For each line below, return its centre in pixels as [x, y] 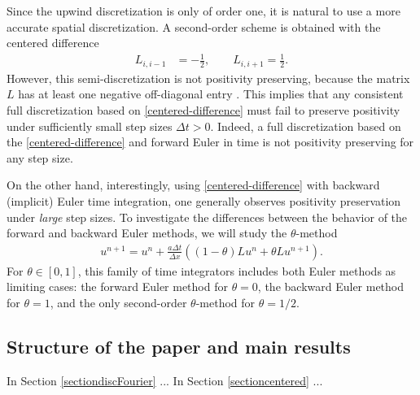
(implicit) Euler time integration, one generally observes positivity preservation [204, 200]
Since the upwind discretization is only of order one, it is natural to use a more [203, 11]
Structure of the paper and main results [179, 346]
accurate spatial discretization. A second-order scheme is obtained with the [194, 26]
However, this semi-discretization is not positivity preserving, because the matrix [208, 78]
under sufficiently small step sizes [90, 126]
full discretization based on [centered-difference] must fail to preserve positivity [203, 109]
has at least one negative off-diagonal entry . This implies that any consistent [211, 94]
